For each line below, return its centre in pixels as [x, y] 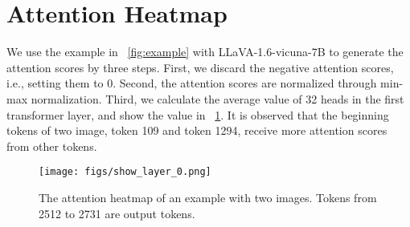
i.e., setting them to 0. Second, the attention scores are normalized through [192, 83]
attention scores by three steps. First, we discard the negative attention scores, [200, 67]
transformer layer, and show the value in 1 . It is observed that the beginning [198, 114]
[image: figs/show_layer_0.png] [125, 172]
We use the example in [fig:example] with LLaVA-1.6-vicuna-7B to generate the [205, 52]
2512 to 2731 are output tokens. [117, 213]
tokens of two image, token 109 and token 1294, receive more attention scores [197, 130]
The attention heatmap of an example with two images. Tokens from [208, 197]
